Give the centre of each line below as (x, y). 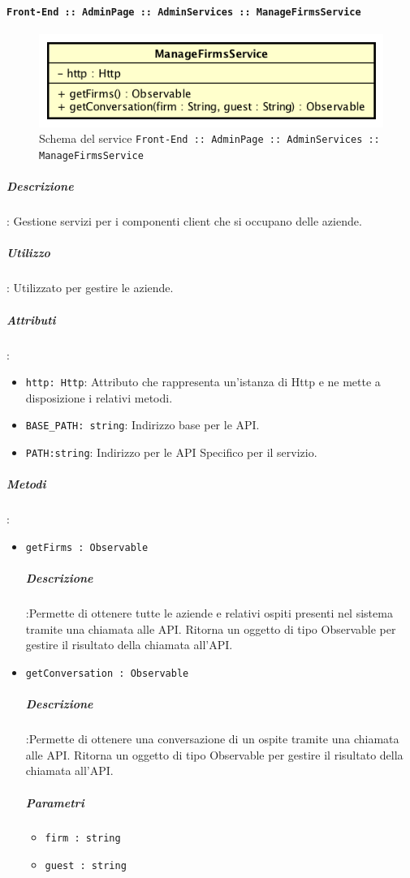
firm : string (83, 839)
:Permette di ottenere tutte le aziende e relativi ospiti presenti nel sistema (209, 613)
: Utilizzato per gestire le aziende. (90, 288)
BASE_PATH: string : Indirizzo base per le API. (142, 425)
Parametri (55, 802)
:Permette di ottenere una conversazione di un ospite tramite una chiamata (212, 739)
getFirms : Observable (87, 547)
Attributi (31, 319)
